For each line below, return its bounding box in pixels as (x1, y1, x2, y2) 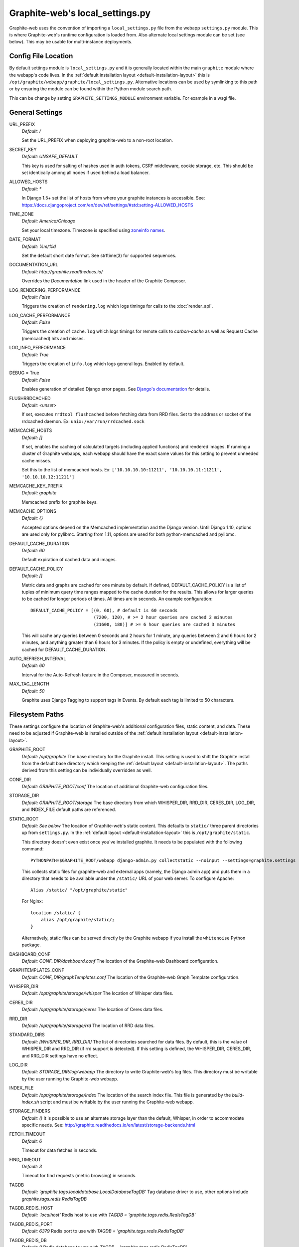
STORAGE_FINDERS (9, 1108, 51, 1114)
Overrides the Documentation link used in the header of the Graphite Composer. (21, 278, 186, 284)
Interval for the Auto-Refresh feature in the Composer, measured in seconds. (21, 671, 179, 678)
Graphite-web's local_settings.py (9, 7, 150, 18)
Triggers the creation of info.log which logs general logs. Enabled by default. (21, 361, 185, 367)
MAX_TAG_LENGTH (9, 681, 50, 687)
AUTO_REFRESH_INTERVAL (9, 656, 66, 662)
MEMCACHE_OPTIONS (9, 508, 57, 514)
